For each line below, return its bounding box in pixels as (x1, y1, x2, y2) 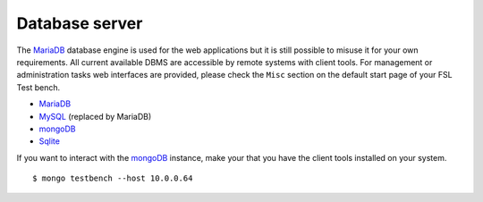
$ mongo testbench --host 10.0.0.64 (32, 173, 193, 183)
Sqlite (38, 136, 60, 147)
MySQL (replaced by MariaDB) (38, 111, 152, 122)
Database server (16, 13, 143, 33)
